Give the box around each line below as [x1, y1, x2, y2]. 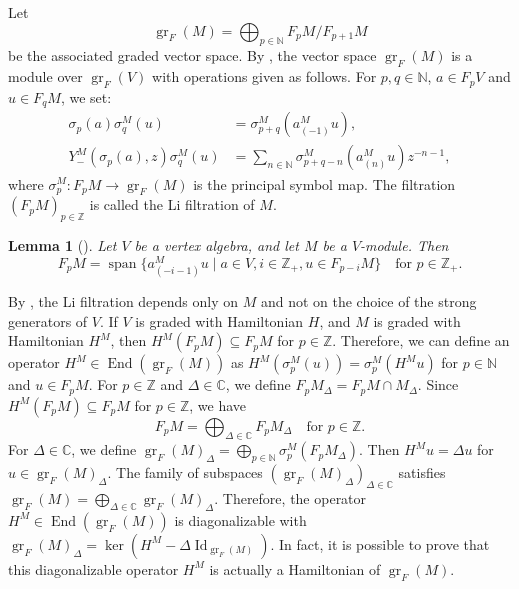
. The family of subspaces [107, 462, 263, 483]
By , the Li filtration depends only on [8, 290, 238, 311]
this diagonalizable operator [8, 558, 179, 579]
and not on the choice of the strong [260, 290, 477, 311]
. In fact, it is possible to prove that [270, 533, 490, 554]
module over [8, 66, 83, 87]
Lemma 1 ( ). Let [8, 235, 117, 256]
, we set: [60, 86, 112, 107]
